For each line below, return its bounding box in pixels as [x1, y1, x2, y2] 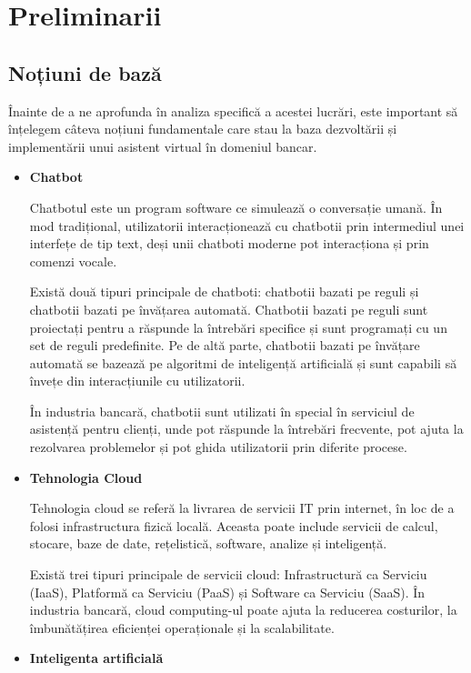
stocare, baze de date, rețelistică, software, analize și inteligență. [29, 534, 387, 553]
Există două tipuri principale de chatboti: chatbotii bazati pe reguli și [29, 282, 419, 301]
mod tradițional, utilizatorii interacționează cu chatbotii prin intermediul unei [29, 216, 465, 235]
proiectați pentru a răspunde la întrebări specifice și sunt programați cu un [29, 317, 447, 336]
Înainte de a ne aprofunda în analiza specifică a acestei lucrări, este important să [8, 101, 458, 120]
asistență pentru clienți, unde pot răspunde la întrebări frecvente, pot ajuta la [29, 419, 464, 438]
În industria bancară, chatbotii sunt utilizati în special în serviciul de [29, 401, 415, 420]
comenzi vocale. [29, 251, 117, 270]
